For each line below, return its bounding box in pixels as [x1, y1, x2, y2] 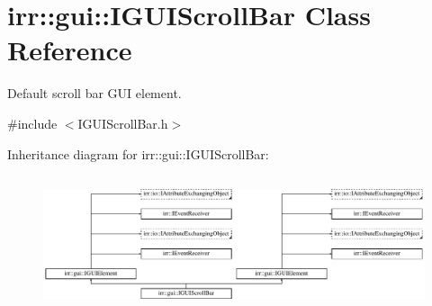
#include [7, 113, 58, 132]
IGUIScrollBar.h [77, 113, 168, 132]
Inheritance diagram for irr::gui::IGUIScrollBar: [7, 144, 269, 163]
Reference [7, 31, 132, 68]
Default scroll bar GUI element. [7, 84, 182, 103]
